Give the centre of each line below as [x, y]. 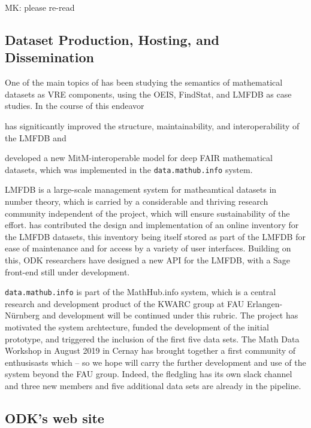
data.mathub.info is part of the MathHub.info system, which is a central [141, 292]
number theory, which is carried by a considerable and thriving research [137, 201]
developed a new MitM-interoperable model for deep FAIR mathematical [139, 158]
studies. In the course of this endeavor [75, 106]
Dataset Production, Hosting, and [112, 39]
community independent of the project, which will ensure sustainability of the [147, 213]
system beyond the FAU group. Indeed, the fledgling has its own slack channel [149, 374]
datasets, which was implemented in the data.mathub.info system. [129, 169]
